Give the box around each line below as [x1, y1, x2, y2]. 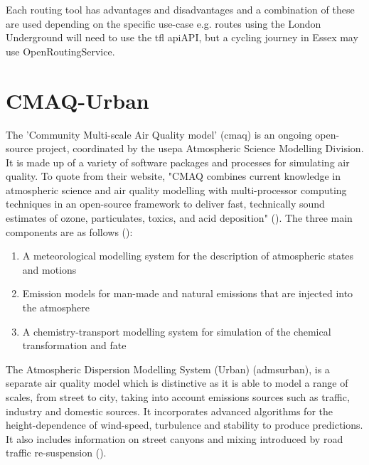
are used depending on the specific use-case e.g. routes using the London [6, 16, 321, 31]
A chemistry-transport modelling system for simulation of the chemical [22, 324, 331, 338]
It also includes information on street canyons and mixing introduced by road [6, 431, 343, 446]
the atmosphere [22, 300, 90, 315]
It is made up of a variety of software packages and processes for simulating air [6, 154, 350, 169]
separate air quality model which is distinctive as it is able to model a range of [6, 375, 348, 390]
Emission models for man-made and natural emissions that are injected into [22, 286, 353, 301]
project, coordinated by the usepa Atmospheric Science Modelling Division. [36, 141, 364, 156]
